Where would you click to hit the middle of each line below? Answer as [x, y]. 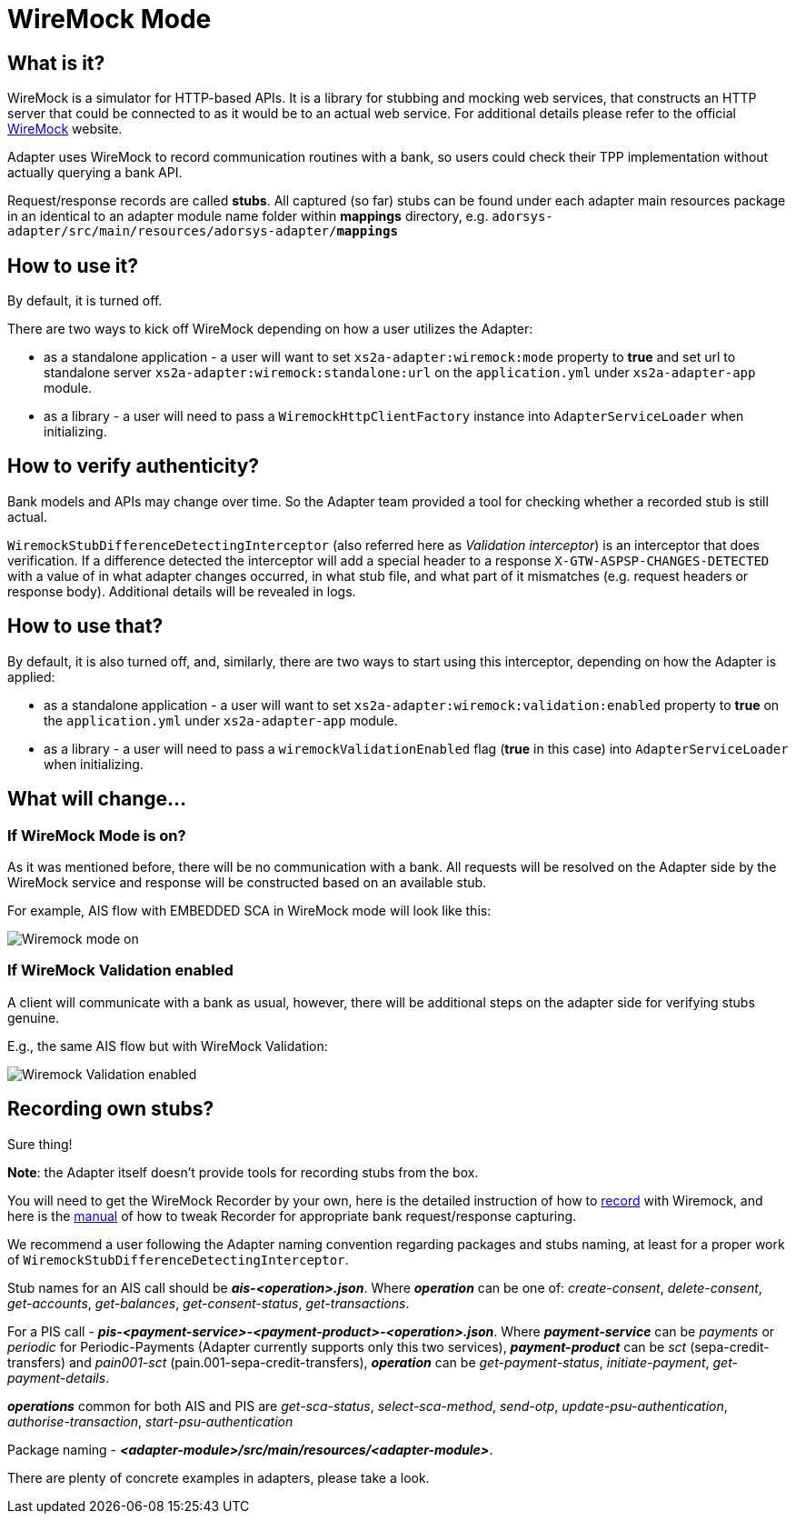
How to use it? [73, 265]
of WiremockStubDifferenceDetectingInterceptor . [178, 1259]
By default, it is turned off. [85, 301]
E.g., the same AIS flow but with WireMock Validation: [168, 1046]
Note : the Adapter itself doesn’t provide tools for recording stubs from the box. [243, 1172]
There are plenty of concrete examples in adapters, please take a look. [219, 1477]
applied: [31, 676]
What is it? [56, 63]
